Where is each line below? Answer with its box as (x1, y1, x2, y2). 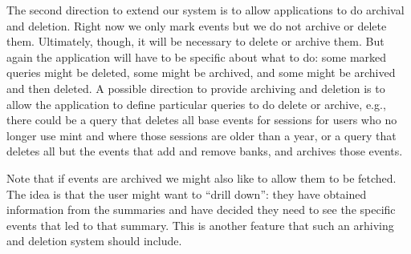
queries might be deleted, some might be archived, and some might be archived (6, 64, 396, 81)
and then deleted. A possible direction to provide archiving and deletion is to (6, 79, 385, 96)
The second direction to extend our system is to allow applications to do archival (6, 2, 405, 18)
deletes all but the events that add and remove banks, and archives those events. (6, 143, 403, 159)
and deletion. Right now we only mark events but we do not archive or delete (6, 17, 387, 34)
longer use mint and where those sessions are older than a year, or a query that (6, 127, 397, 143)
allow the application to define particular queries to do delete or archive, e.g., (6, 95, 386, 112)
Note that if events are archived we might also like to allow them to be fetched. (6, 169, 397, 186)
